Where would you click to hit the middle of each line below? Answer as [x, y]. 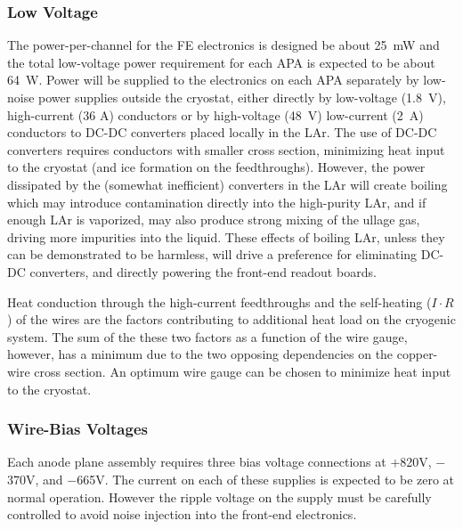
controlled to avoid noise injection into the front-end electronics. [182, 514]
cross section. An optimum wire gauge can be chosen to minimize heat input [243, 371]
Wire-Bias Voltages [77, 429]
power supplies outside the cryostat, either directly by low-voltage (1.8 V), [242, 97]
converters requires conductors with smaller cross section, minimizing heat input [226, 149]
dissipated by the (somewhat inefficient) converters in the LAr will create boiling [227, 184]
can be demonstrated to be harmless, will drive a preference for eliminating [212, 254]
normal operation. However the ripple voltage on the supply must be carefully [219, 496]
